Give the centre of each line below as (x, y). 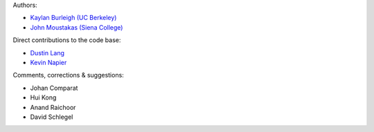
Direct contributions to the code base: (67, 40)
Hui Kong (43, 97)
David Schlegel (52, 117)
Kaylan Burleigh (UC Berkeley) (73, 18)
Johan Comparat (54, 88)
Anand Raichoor (53, 107)
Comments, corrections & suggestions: (68, 75)
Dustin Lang (47, 53)
